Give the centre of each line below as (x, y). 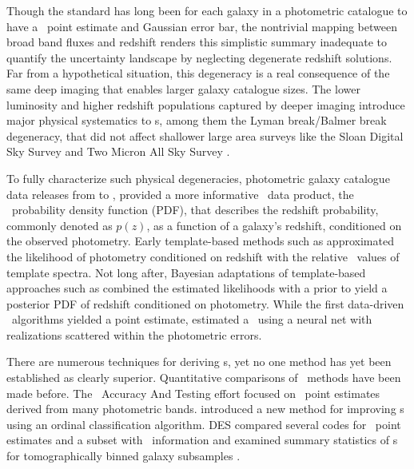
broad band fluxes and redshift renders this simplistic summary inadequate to (197, 42)
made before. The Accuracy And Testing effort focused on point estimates (193, 393)
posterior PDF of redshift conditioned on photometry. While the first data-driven (205, 303)
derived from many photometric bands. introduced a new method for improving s (205, 409)
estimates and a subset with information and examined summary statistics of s (202, 440)
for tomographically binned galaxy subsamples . (123, 456)
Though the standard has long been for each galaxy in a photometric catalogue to (207, 10)
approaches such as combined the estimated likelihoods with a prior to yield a (197, 288)
